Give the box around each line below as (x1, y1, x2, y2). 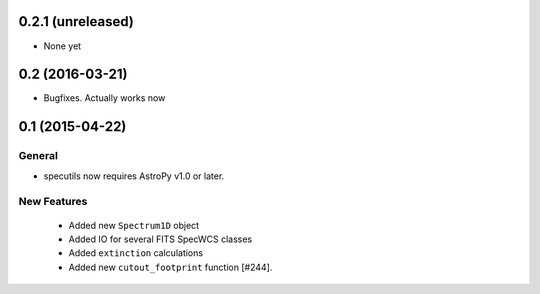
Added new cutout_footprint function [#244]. (68, 261, 273, 273)
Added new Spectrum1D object (68, 219, 200, 231)
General (18, 149, 59, 163)
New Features (18, 195, 88, 209)
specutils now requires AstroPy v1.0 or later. (43, 170, 225, 182)
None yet (43, 40, 82, 52)
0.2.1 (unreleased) (18, 13, 134, 30)
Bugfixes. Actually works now (43, 92, 166, 104)
